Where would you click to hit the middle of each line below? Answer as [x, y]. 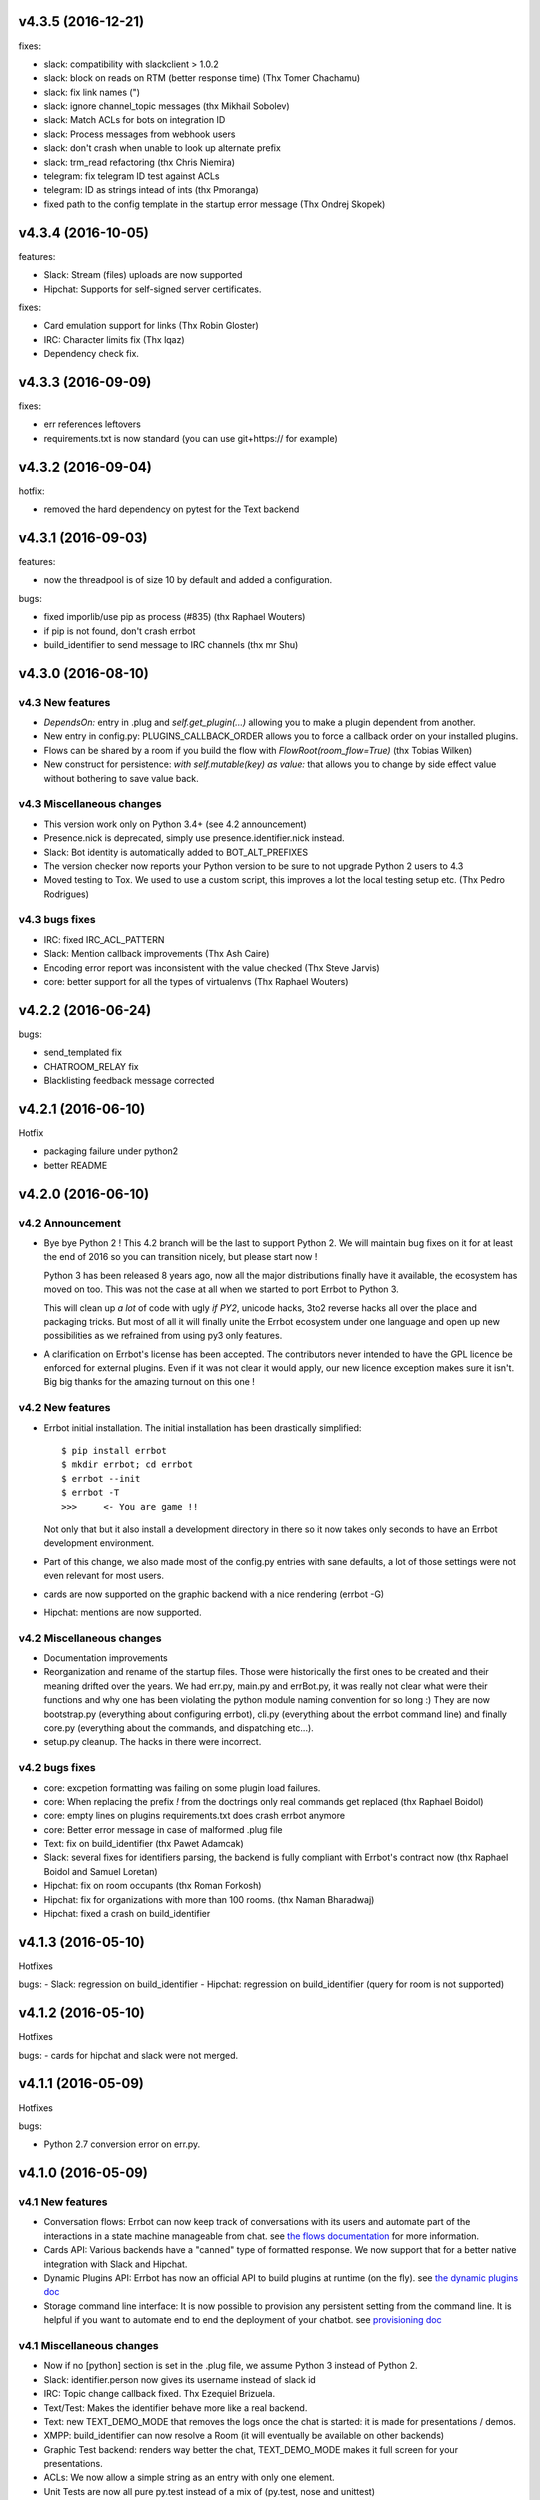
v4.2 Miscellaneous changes [90, 1638]
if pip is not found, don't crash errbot [119, 631]
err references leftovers [92, 424]
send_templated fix [82, 1052]
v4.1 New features [63, 2202]
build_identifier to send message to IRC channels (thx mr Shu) [171, 644]
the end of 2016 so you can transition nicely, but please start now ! [180, 1257]
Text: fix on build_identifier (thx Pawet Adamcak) [143, 1844]
